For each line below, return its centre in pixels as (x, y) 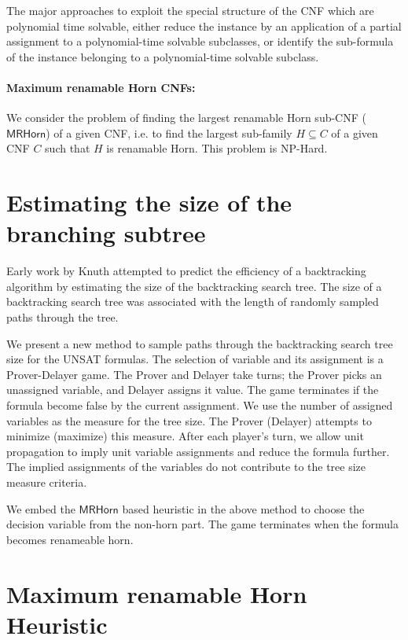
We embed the (41, 508)
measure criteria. (47, 482)
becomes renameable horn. (70, 539)
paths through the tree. (62, 317)
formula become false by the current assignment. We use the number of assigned (200, 405)
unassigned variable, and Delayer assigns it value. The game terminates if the (193, 390)
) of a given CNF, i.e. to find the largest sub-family (169, 132)
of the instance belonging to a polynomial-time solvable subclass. (163, 56)
